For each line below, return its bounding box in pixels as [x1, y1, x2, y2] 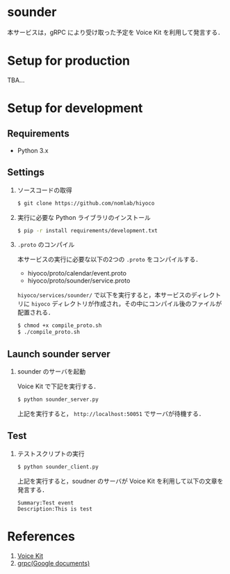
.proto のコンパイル [17, 241, 75, 249]
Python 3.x [17, 146, 49, 154]
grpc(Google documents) [17, 559, 90, 567]
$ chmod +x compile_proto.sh [17, 322, 102, 329]
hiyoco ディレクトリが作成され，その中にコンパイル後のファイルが [31, 300, 222, 308]
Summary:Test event [17, 499, 74, 507]
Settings [7, 166, 45, 178]
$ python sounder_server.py [17, 396, 99, 403]
